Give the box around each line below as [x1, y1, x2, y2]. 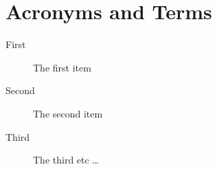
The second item [33, 106, 103, 120]
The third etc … [33, 153, 99, 167]
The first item [33, 60, 91, 74]
